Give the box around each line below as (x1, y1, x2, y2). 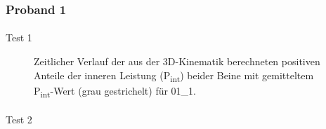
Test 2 (6, 112, 32, 127)
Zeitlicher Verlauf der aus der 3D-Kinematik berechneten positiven (34, 54, 320, 69)
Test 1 (6, 30, 32, 45)
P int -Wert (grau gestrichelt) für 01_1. (34, 83, 197, 100)
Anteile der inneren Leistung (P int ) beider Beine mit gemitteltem (34, 67, 314, 84)
